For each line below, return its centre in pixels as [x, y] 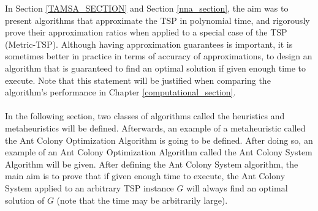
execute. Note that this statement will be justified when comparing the [138, 80]
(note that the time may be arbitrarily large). [142, 200]
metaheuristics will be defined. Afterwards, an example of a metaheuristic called [155, 128]
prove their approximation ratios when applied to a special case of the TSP [146, 32]
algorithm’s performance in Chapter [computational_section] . [120, 92]
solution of [25, 200]
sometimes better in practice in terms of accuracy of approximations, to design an [159, 56]
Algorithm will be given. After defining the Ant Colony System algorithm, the [152, 164]
